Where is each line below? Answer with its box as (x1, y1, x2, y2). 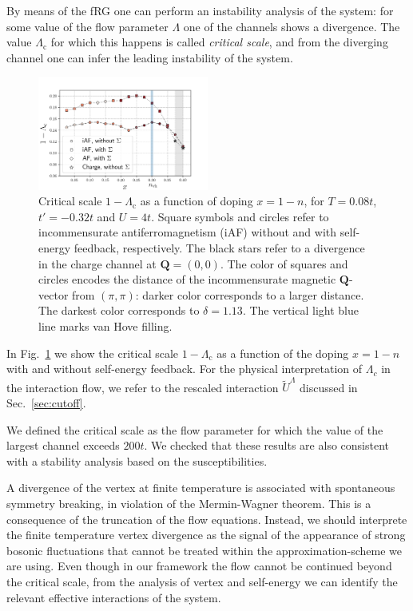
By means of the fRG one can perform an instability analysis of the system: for (6, 2, 394, 18)
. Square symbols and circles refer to (151, 208, 329, 224)
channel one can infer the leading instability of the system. (6, 49, 293, 65)
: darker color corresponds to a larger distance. (135, 286, 364, 303)
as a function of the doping (216, 344, 349, 361)
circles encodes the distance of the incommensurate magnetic (38, 271, 336, 288)
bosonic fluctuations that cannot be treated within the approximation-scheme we (6, 542, 402, 558)
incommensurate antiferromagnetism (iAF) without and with (38, 224, 337, 240)
